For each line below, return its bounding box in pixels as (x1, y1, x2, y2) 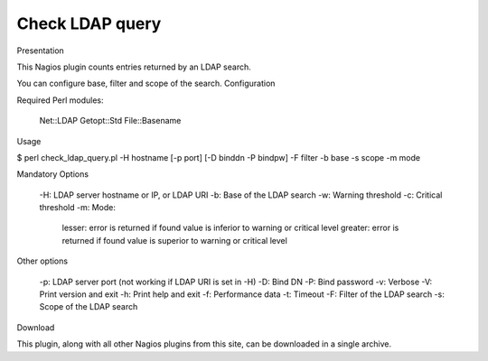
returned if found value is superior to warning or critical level (61, 235, 288, 245)
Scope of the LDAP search (39, 301, 138, 312)
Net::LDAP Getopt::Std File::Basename (39, 116, 182, 126)
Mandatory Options (16, 169, 89, 180)
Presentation (16, 45, 65, 56)
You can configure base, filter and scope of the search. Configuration (16, 78, 276, 89)
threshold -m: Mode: (39, 202, 117, 213)
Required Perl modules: (16, 95, 104, 106)
